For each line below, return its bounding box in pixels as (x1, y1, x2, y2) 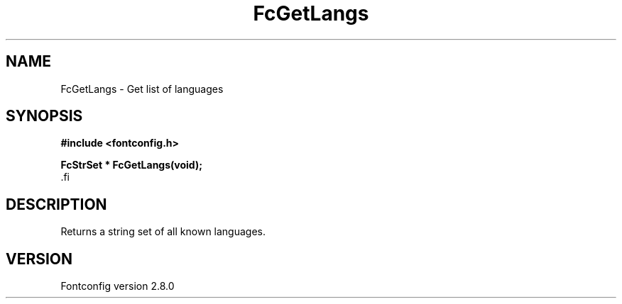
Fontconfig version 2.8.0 (60, 280, 175, 293)
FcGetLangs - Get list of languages (60, 82, 224, 95)
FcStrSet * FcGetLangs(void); (60, 159, 202, 171)
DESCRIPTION (6, 195, 107, 213)
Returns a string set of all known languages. (60, 225, 266, 238)
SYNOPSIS (6, 107, 83, 125)
